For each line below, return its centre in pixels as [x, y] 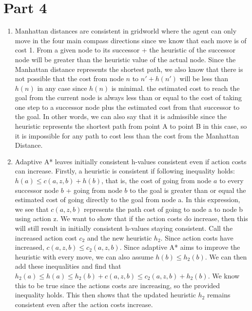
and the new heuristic [119, 237]
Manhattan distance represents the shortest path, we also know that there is [129, 69]
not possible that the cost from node [69, 78]
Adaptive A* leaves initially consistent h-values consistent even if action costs [131, 161]
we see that [32, 209]
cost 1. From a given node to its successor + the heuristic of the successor [125, 50]
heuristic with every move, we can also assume [84, 256]
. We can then [226, 256]
